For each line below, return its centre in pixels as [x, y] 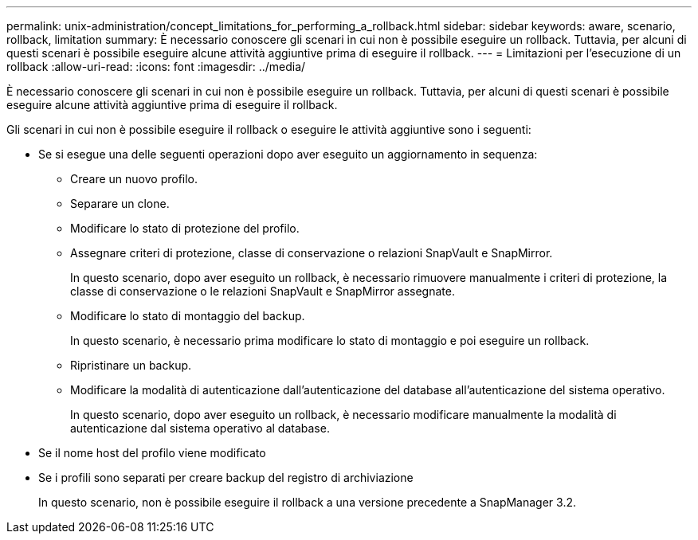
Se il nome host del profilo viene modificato [152, 453]
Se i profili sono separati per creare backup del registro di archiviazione [226, 477]
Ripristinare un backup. [131, 365]
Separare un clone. [120, 203]
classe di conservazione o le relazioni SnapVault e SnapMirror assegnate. [263, 291]
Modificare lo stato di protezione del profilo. [185, 228]
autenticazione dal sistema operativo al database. [200, 428]
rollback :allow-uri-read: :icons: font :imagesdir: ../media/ [156, 67]
